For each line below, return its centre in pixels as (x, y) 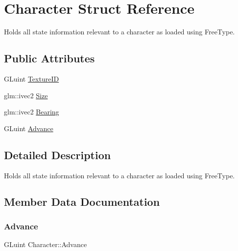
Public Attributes (49, 58)
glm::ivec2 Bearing (32, 112)
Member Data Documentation (82, 202)
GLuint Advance (29, 128)
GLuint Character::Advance (46, 244)
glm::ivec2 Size (26, 95)
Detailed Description (58, 154)
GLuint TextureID (32, 78)
